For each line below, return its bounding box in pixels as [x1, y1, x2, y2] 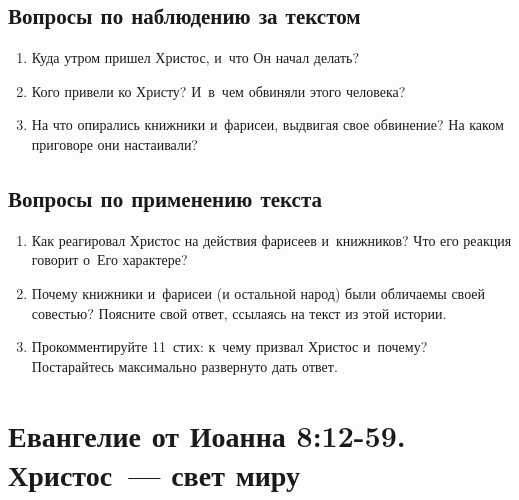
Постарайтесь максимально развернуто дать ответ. [31, 355, 338, 376]
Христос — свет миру [8, 453, 301, 494]
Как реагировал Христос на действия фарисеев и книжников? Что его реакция [31, 229, 512, 250]
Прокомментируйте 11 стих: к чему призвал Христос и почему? [31, 336, 428, 357]
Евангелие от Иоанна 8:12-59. [8, 414, 406, 455]
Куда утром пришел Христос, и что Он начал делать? [31, 47, 360, 68]
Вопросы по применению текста [8, 182, 323, 213]
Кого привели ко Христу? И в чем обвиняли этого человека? [31, 80, 406, 101]
